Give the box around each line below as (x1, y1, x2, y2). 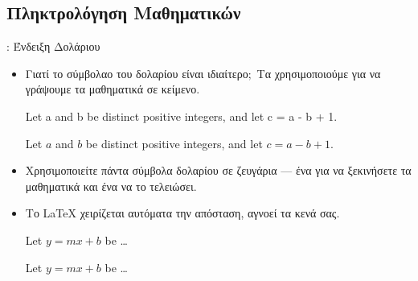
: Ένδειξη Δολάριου (6, 38, 100, 55)
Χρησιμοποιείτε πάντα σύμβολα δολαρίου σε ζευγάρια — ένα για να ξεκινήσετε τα (25, 162, 412, 179)
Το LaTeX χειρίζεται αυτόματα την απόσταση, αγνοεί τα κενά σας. (25, 205, 340, 221)
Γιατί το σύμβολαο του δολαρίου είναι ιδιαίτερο (25, 64, 248, 81)
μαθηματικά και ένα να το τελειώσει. (25, 177, 197, 194)
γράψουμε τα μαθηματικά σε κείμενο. (25, 81, 200, 97)
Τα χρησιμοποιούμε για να (256, 64, 381, 81)
